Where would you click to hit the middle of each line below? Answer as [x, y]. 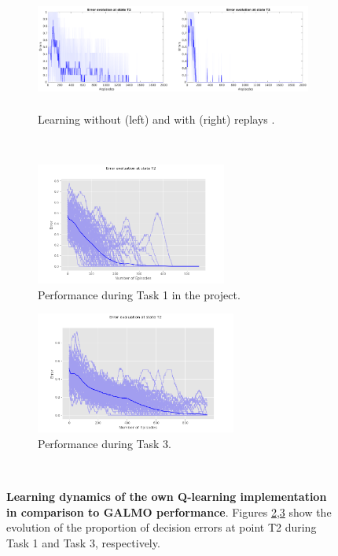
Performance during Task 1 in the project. [139, 294]
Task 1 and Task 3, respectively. [83, 543]
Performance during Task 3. [105, 444]
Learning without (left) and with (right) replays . [156, 119]
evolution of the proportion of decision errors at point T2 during [162, 527]
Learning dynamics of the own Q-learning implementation [167, 497]
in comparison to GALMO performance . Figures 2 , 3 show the [169, 512]
